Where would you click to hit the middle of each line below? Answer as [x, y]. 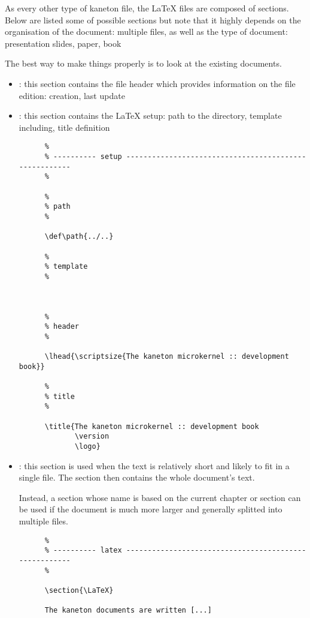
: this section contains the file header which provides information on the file [157, 83]
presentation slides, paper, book [63, 43]
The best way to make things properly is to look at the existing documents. [143, 63]
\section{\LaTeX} [79, 590]
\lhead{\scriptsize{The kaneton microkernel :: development [167, 357]
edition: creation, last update [72, 95]
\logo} [87, 447]
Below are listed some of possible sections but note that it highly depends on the [153, 19]
